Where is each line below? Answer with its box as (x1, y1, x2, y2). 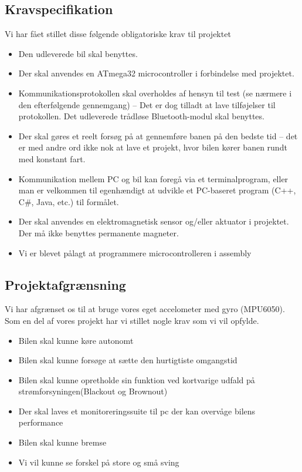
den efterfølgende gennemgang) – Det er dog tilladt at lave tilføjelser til (18, 98, 276, 111)
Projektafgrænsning (5, 275, 126, 293)
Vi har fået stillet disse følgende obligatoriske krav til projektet (5, 28, 231, 40)
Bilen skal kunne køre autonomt (18, 334, 134, 346)
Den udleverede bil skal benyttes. (18, 47, 138, 59)
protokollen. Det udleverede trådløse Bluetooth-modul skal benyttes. (18, 110, 264, 122)
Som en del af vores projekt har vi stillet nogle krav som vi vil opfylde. (5, 314, 259, 326)
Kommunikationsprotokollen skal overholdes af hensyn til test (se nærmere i (18, 86, 292, 99)
